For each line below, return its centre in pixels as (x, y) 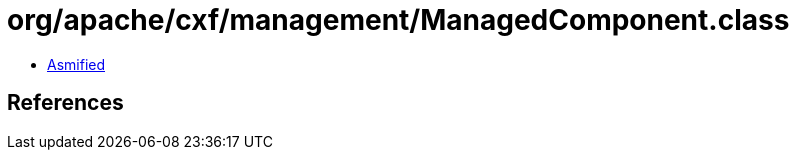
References (65, 103)
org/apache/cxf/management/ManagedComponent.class (398, 20)
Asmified (76, 64)
